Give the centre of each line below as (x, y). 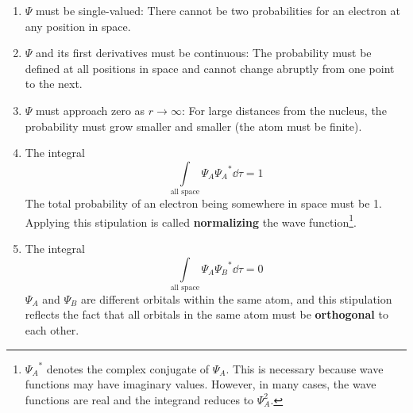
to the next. (54, 84)
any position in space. (78, 26)
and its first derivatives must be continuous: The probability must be (204, 53)
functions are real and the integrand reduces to (139, 399)
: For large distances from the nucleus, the (284, 110)
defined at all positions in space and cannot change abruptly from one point (210, 68)
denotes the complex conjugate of (128, 368)
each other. (52, 330)
